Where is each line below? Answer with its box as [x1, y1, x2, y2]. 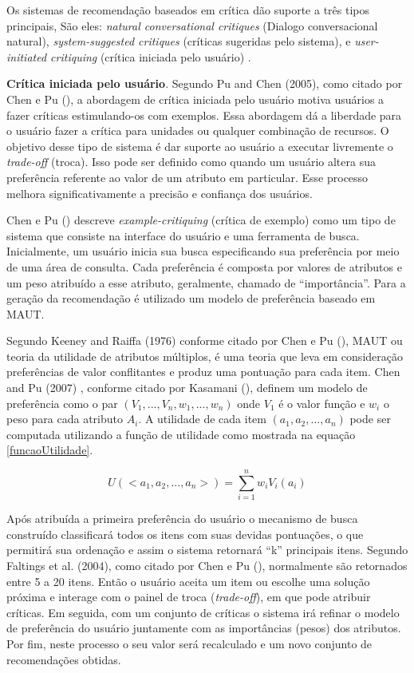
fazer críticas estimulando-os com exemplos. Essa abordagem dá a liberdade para [6, 106, 402, 123]
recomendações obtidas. [6, 651, 121, 667]
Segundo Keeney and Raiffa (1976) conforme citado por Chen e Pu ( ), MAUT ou [6, 332, 403, 349]
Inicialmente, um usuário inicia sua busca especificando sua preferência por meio [6, 243, 400, 259]
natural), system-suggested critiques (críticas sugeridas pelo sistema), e [6, 33, 351, 49]
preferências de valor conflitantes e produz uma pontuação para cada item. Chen [6, 363, 400, 380]
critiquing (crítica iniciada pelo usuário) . [50, 48, 251, 65]
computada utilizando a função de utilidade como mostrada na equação [6, 426, 356, 442]
